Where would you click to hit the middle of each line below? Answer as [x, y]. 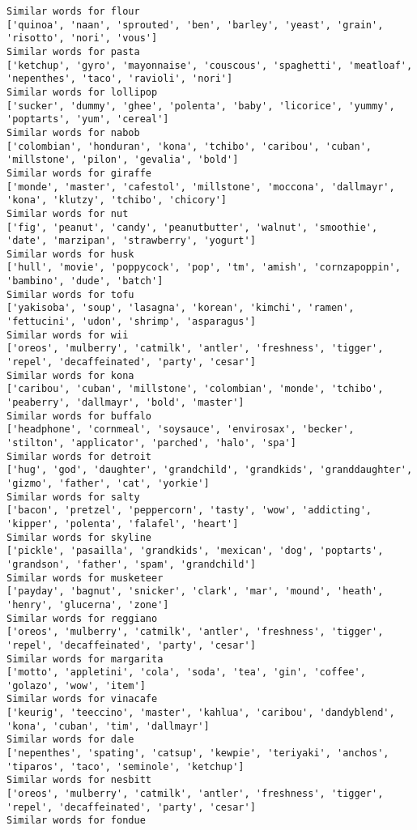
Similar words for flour [73, 11]
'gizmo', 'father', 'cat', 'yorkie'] [108, 483]
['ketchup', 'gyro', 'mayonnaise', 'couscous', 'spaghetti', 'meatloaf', [210, 65]
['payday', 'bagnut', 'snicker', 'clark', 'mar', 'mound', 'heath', [195, 592]
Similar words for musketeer [85, 578]
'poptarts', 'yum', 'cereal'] [88, 119]
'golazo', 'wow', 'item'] [76, 685]
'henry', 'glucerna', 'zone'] [88, 604]
